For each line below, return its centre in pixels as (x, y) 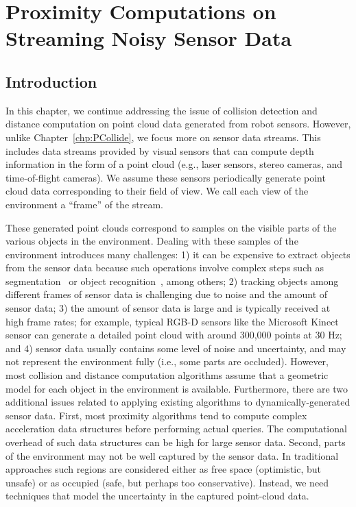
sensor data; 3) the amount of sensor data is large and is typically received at (168, 308)
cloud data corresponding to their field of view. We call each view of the (157, 191)
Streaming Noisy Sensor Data (149, 38)
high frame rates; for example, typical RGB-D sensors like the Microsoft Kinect (172, 321)
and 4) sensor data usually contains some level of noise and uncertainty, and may (176, 348)
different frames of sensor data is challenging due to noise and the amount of (167, 294)
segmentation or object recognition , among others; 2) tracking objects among (172, 281)
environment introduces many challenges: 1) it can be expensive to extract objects (178, 254)
